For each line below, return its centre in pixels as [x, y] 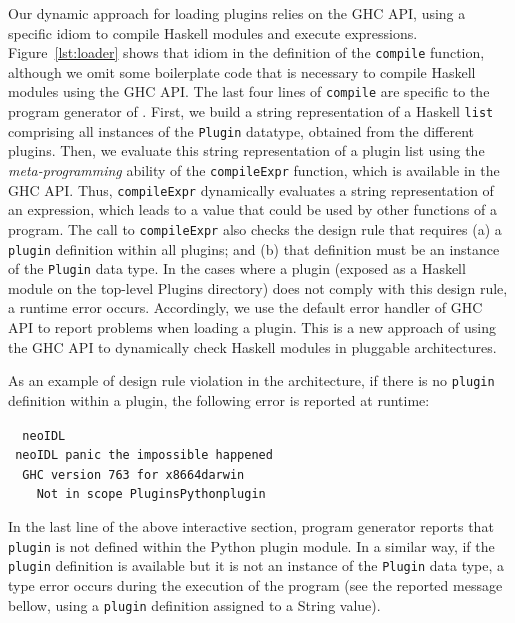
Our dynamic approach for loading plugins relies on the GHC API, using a [237, 13]
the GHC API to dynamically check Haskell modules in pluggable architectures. [252, 346]
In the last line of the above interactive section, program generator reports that [251, 526]
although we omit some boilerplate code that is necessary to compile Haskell [242, 71]
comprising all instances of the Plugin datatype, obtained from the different [241, 130]
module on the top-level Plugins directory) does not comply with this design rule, [258, 287]
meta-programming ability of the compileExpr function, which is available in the [254, 170]
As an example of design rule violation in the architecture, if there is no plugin [251, 380]
